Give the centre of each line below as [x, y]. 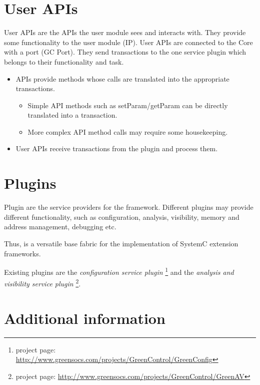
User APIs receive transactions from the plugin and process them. [117, 148]
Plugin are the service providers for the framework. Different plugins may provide [129, 207]
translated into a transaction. [72, 115]
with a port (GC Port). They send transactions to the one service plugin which [125, 52]
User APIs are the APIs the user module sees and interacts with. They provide [125, 32]
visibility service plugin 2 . [42, 283]
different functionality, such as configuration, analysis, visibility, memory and [122, 217]
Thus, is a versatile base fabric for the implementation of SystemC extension [121, 243]
